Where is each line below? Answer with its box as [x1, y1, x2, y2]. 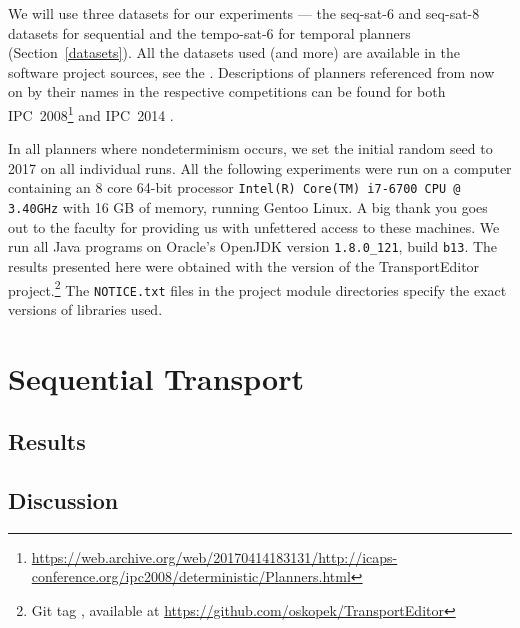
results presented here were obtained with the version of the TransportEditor [8, 255, 480, 276]
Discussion [8, 485, 119, 516]
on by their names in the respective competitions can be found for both [8, 81, 446, 102]
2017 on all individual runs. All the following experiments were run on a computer [8, 157, 512, 178]
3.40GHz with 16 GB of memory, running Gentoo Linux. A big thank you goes [8, 197, 488, 218]
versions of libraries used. [8, 298, 163, 319]
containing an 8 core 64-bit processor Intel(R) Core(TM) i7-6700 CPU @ [8, 177, 461, 198]
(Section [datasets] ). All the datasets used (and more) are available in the [8, 42, 460, 63]
